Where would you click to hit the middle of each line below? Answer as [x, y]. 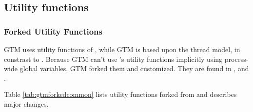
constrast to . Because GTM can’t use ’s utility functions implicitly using [113, 59]
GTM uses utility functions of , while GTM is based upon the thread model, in [122, 49]
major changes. [26, 103]
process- [236, 59]
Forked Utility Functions [53, 31]
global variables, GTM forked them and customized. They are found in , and [134, 68]
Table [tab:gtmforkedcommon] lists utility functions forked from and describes [120, 94]
